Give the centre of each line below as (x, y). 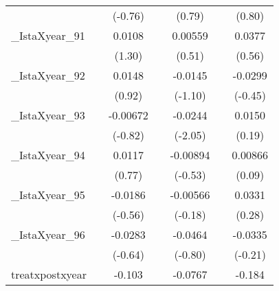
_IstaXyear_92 (48, 75)
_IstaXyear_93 (48, 115)
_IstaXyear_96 (48, 234)
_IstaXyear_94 (48, 155)
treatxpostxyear (49, 274)
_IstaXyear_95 (48, 195)
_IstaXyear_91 (48, 35)
